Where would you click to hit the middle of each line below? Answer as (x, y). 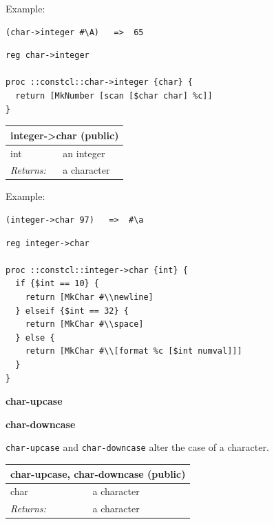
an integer (84, 153)
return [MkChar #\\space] (84, 324)
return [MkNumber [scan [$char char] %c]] (114, 95)
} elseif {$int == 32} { (72, 311)
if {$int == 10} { (57, 284)
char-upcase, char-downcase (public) (98, 473)
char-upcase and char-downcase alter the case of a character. (137, 447)
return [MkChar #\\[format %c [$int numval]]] (134, 351)
